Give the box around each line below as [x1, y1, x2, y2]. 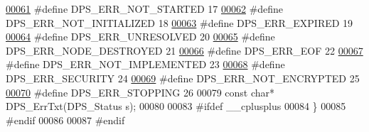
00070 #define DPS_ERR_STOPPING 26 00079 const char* [6, 84, 275, 99]
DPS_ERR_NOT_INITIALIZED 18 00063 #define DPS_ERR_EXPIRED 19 [6, 15, 353, 30]
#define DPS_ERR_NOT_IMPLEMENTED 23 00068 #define [6, 57, 285, 72]
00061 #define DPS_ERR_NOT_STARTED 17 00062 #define [6, 1, 284, 16]
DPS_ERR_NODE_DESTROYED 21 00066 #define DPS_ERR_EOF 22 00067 [6, 43, 363, 57]
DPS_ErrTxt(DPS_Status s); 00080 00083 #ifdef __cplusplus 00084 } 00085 [6, 99, 346, 114]
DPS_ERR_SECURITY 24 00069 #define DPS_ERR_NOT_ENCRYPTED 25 [6, 70, 360, 85]
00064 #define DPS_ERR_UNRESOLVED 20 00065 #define [6, 29, 275, 44]
